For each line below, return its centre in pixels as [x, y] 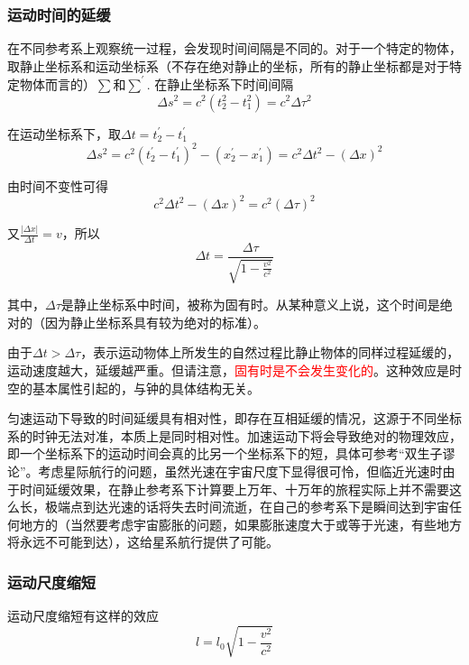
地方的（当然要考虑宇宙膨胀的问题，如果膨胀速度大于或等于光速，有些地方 [240, 524]
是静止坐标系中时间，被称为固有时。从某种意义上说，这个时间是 [250, 305]
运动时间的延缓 [59, 14]
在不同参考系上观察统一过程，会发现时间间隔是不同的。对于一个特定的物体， [234, 48]
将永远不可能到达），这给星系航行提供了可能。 [143, 542]
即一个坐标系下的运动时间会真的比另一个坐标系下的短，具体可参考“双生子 [225, 453]
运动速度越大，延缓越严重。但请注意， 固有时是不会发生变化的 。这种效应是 [228, 370]
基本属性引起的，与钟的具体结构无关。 [146, 388]
